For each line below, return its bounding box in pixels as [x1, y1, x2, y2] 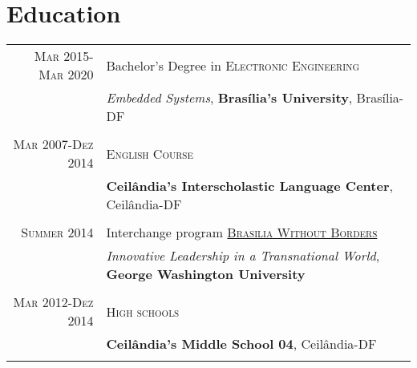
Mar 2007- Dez [13, 135, 94, 154]
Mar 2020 [38, 65, 94, 84]
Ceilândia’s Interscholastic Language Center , [106, 176, 393, 196]
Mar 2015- [34, 47, 94, 66]
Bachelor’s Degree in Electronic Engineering [106, 55, 360, 75]
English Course [106, 144, 193, 163]
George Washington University [106, 265, 306, 284]
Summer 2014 [21, 223, 94, 242]
